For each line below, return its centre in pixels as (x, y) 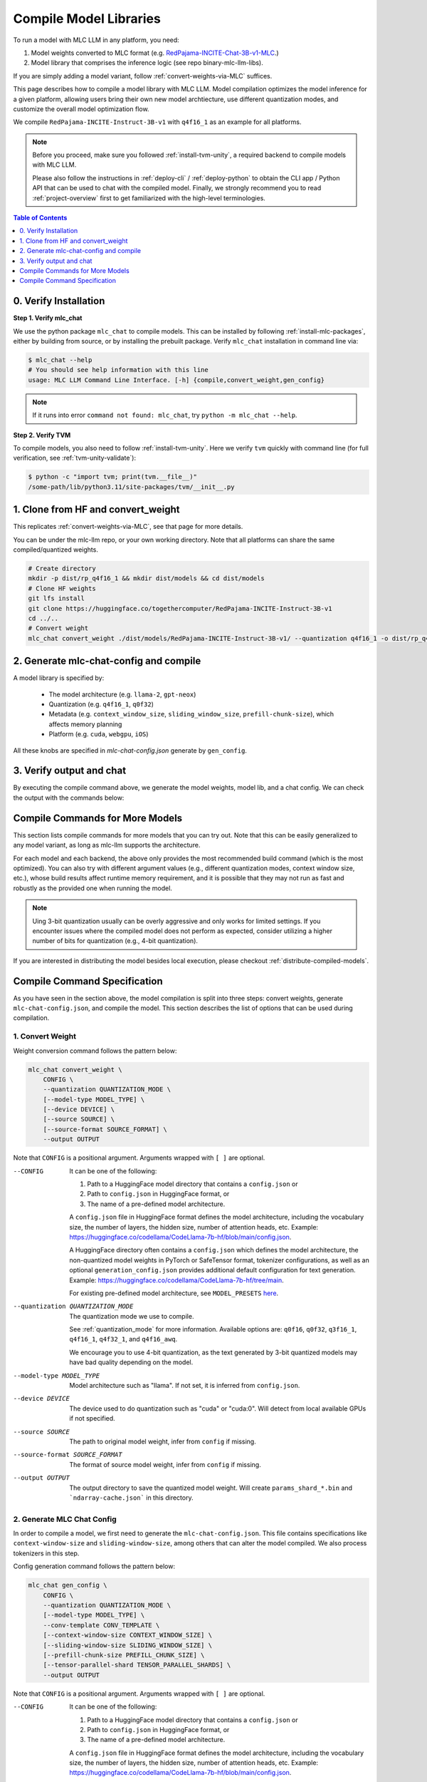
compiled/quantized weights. (56, 550)
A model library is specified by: (59, 678)
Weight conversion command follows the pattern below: (95, 1051)
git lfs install (57, 598)
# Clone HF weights (62, 588)
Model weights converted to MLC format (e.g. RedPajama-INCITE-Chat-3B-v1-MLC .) (155, 53)
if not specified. (92, 1418)
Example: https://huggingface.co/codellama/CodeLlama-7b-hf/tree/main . (176, 1280)
